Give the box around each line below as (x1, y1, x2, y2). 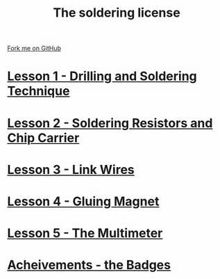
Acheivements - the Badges (7, 257, 171, 273)
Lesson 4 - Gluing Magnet (7, 193, 160, 209)
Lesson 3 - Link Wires (7, 161, 135, 177)
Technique (7, 83, 70, 99)
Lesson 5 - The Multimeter (7, 225, 163, 241)
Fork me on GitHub (7, 44, 61, 53)
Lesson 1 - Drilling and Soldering (7, 68, 198, 84)
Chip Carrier (7, 130, 80, 145)
